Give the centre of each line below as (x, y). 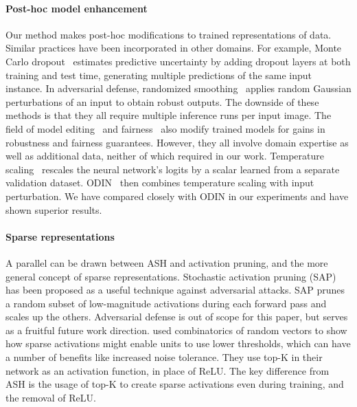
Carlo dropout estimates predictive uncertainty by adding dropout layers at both (178, 61)
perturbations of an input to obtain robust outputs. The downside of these (162, 101)
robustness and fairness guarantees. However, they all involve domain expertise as (177, 142)
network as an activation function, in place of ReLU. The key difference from (168, 370)
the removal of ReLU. (51, 397)
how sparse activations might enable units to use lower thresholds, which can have (178, 343)
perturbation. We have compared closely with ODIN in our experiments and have (177, 196)
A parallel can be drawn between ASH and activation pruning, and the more (167, 262)
